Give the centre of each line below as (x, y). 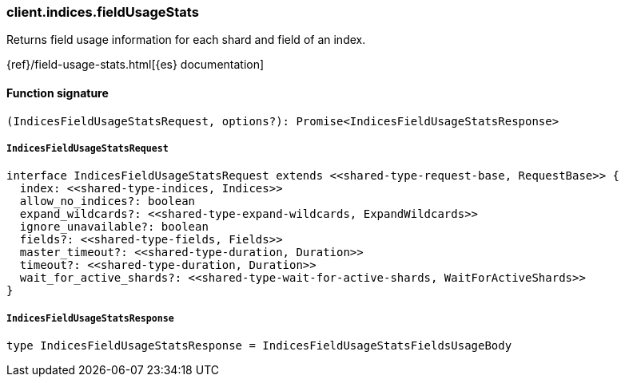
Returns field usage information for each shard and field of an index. (186, 40)
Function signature (58, 93)
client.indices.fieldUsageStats (103, 12)
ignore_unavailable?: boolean (114, 227)
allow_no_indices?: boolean (107, 201)
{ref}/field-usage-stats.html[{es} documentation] (135, 65)
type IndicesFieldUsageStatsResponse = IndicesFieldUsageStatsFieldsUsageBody (259, 346)
